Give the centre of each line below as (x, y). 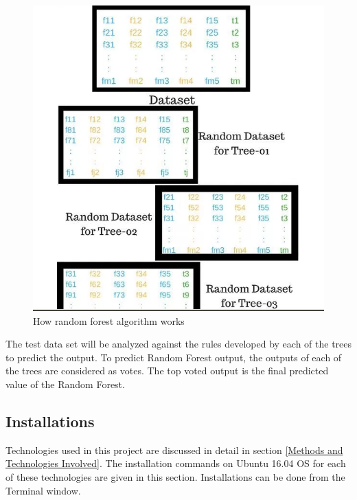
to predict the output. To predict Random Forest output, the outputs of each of (174, 357)
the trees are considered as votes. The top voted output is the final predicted (167, 371)
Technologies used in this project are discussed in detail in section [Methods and (174, 450)
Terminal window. (43, 490)
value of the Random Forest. (65, 384)
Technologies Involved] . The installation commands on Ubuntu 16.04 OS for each (176, 463)
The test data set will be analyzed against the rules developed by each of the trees (179, 344)
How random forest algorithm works (109, 320)
